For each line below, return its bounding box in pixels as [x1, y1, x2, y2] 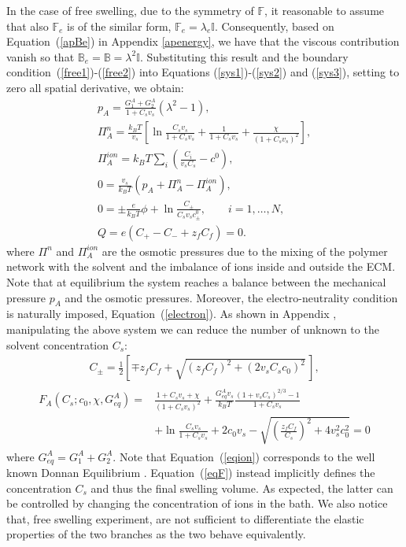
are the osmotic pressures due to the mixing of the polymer [101, 242, 388, 259]
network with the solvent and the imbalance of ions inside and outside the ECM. [6, 258, 396, 275]
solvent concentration [6, 336, 109, 353]
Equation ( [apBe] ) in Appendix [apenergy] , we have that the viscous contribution [6, 33, 400, 50]
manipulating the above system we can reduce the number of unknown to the [6, 321, 379, 338]
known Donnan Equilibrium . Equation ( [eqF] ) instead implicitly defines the [6, 464, 375, 481]
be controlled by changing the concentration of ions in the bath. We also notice [6, 495, 388, 512]
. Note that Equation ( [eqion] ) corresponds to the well [113, 448, 375, 464]
